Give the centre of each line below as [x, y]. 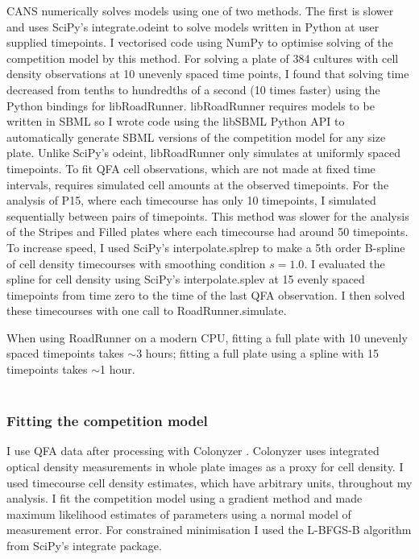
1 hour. [117, 369]
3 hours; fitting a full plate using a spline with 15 [258, 353]
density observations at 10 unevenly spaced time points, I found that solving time [208, 74]
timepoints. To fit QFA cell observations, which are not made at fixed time [191, 168]
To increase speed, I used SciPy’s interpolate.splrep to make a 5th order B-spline [206, 247]
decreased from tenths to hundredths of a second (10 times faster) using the [193, 89]
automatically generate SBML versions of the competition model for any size [196, 137]
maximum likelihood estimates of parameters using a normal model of [179, 513]
